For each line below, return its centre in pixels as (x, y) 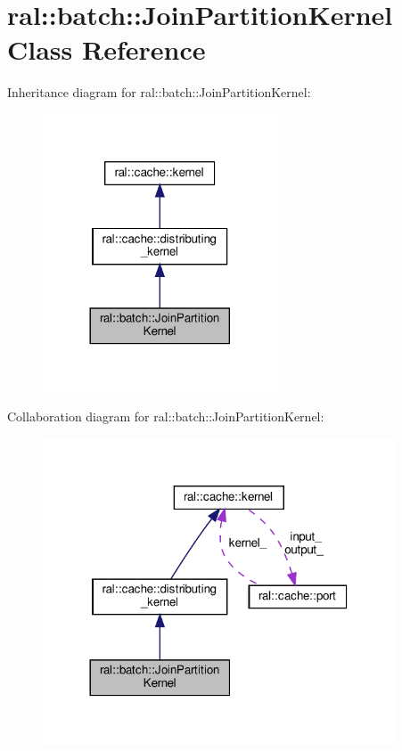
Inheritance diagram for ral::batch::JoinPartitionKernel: (159, 92)
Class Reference (107, 49)
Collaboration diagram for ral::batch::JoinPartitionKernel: (166, 416)
